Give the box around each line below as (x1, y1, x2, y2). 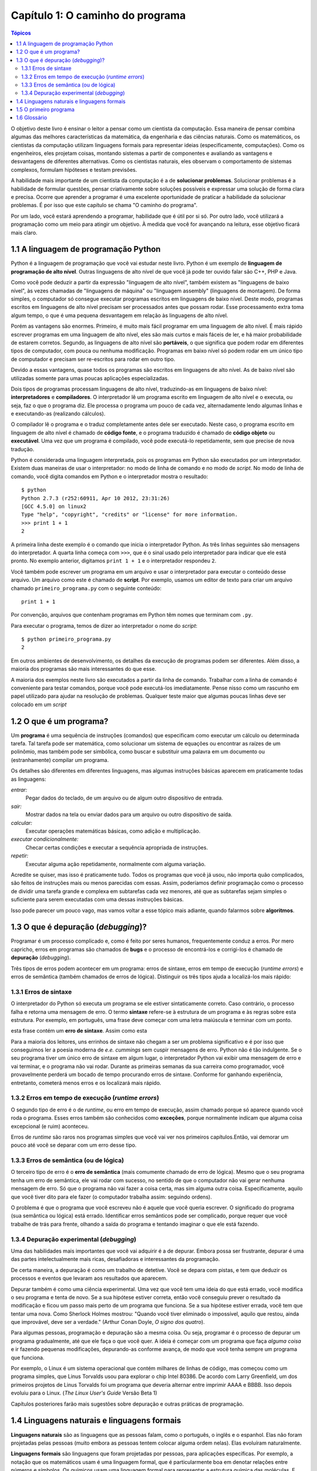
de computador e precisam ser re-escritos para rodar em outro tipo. (11, 355, 176, 362)
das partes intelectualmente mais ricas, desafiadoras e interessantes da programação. (11, 1256, 220, 1263)
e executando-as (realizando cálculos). (11, 410, 106, 417)
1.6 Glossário (16, 114, 48, 121)
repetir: (11, 852, 29, 859)
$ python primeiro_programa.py (21, 636, 112, 643)
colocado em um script (11, 701, 67, 708)
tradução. (11, 445, 35, 452)
